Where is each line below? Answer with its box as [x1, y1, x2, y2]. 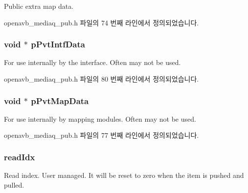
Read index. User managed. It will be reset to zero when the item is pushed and [4, 170, 244, 180]
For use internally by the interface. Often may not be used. [4, 57, 181, 67]
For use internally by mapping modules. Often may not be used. [4, 113, 196, 124]
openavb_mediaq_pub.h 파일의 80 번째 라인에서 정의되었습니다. [4, 74, 199, 84]
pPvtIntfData [31, 38, 85, 50]
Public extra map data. [4, 1, 74, 11]
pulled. [4, 179, 24, 190]
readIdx [4, 150, 35, 163]
